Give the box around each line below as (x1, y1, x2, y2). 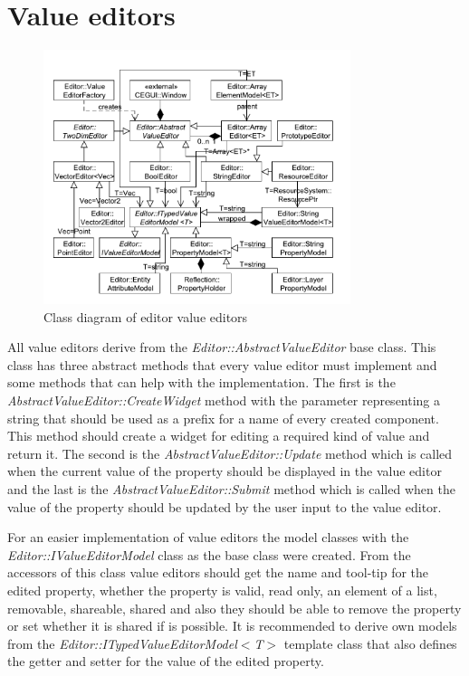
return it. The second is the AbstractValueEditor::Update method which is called (7, 443, 453, 462)
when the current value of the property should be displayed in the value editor (7, 462, 442, 481)
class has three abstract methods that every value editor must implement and (7, 355, 437, 374)
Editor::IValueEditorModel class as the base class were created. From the (7, 545, 411, 564)
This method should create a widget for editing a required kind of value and (7, 426, 430, 445)
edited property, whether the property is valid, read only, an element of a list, (7, 581, 437, 599)
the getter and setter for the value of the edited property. (7, 652, 324, 671)
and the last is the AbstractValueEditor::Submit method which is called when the (7, 480, 455, 499)
